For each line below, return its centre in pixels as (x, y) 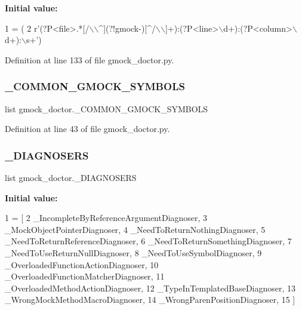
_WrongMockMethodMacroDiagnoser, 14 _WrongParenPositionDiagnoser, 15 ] (150, 300)
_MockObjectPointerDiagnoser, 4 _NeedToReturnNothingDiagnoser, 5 (135, 229)
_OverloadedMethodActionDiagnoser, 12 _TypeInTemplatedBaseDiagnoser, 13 (150, 288)
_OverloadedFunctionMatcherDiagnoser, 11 (85, 276)
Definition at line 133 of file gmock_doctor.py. (90, 59)
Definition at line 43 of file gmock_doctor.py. (87, 129)
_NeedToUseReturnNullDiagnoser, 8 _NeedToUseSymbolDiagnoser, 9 (133, 252)
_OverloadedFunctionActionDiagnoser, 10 (82, 264)
